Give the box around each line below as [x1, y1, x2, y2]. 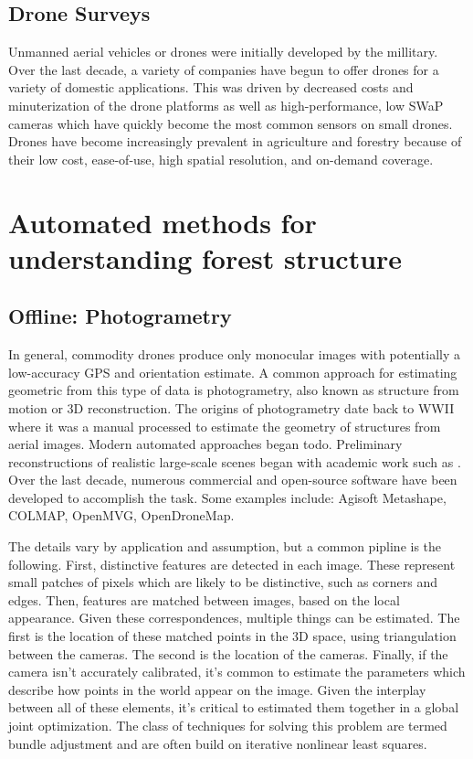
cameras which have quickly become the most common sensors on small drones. [8, 113, 453, 133]
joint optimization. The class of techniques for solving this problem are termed [8, 716, 447, 734]
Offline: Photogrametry [8, 302, 232, 330]
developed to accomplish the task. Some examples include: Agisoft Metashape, [8, 487, 447, 507]
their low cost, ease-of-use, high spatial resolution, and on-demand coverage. [8, 149, 434, 168]
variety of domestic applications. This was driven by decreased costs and [8, 78, 414, 97]
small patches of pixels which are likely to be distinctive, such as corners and [8, 572, 438, 592]
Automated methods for [8, 203, 317, 241]
